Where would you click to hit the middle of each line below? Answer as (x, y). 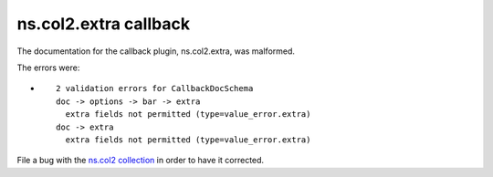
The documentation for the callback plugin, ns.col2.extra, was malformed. (156, 51)
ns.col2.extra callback (104, 24)
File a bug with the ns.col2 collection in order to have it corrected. (141, 161)
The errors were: (48, 68)
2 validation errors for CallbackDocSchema (155, 88)
